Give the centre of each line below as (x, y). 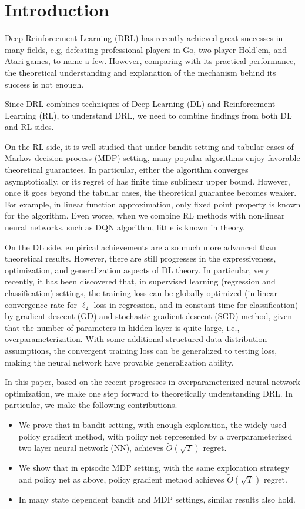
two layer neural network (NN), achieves (91, 448)
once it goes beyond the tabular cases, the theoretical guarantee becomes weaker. (151, 192)
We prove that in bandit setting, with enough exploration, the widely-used (152, 424)
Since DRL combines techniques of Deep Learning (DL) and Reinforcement (140, 104)
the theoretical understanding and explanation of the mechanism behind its (140, 72)
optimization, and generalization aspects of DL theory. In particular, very (137, 269)
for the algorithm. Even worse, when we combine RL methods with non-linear (145, 215)
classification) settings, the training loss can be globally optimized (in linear (141, 293)
